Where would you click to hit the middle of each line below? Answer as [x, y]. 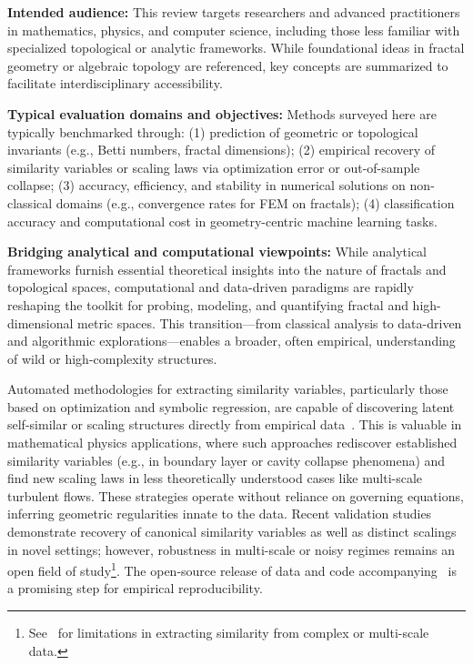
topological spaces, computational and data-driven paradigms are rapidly [211, 287]
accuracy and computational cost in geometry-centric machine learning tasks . [222, 221]
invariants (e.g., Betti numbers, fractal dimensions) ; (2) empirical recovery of [221, 150]
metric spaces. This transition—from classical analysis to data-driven [270, 322]
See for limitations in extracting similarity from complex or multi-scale [229, 633]
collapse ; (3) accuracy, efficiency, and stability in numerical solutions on [206, 185]
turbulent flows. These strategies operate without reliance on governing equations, [236, 495]
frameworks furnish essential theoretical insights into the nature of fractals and [227, 269]
